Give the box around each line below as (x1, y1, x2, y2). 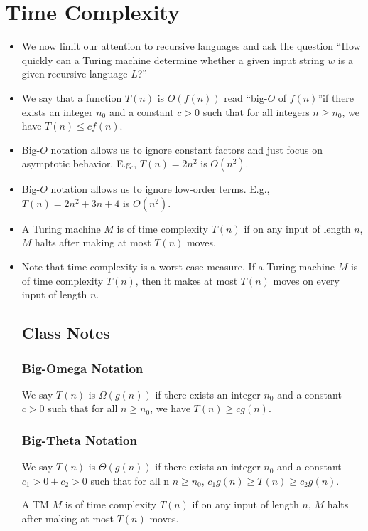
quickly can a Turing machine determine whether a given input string (21, 52, 325, 67)
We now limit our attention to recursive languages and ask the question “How (21, 38, 361, 53)
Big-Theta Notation (21, 431, 137, 448)
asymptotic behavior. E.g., (21, 156, 137, 171)
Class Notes (21, 322, 110, 344)
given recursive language (21, 66, 128, 81)
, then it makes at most (135, 273, 238, 288)
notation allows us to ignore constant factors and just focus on (50, 142, 323, 157)
